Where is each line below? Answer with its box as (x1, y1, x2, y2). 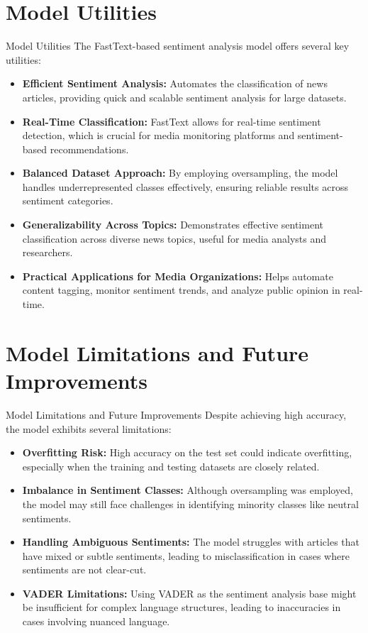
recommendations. (50, 141, 129, 156)
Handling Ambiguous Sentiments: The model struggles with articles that (22, 534, 360, 549)
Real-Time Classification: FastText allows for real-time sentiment (22, 114, 321, 128)
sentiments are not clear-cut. (22, 562, 147, 577)
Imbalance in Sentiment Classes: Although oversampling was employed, (22, 483, 353, 497)
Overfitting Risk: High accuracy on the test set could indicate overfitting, (22, 445, 352, 460)
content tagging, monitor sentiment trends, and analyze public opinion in (22, 282, 340, 297)
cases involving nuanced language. (22, 614, 170, 629)
